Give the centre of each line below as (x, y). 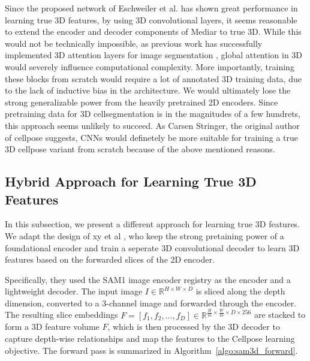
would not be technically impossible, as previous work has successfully (134, 43)
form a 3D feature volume (52, 327)
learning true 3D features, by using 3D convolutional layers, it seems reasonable (151, 19)
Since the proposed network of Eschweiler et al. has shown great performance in (151, 8)
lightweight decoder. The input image (74, 291)
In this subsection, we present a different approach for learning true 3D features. (153, 224)
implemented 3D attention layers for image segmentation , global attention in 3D (154, 55)
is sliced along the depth (240, 291)
